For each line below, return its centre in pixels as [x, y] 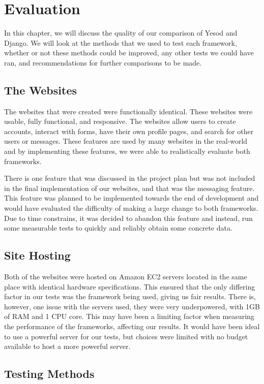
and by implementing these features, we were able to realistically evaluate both [127, 151]
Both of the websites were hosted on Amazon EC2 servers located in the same [126, 277]
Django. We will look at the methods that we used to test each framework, [121, 42]
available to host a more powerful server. [67, 346]
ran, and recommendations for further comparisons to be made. [103, 62]
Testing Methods [49, 374]
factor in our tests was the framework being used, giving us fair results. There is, [130, 296]
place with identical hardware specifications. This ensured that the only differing [130, 286]
